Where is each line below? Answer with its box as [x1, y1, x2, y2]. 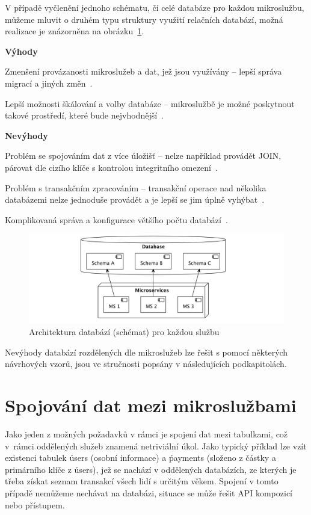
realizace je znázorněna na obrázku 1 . [5, 25, 144, 37]
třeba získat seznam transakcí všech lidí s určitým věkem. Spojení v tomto [5, 475, 279, 487]
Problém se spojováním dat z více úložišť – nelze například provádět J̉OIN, [5, 149, 282, 162]
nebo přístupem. [5, 498, 65, 511]
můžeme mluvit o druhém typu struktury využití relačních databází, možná [5, 13, 283, 25]
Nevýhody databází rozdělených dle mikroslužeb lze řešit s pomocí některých [5, 345, 288, 358]
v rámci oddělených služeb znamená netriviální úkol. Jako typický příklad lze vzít [5, 439, 307, 452]
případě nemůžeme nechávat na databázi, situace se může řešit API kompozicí [5, 487, 292, 499]
